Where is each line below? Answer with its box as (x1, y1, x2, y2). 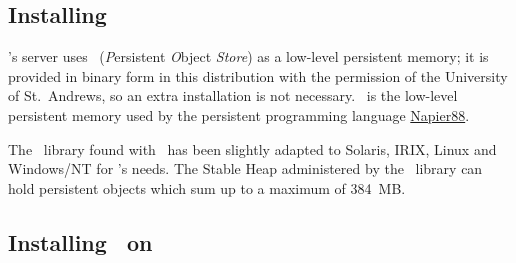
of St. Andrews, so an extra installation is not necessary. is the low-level (8, 85, 458, 106)
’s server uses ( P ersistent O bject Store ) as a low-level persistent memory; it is (8, 46, 489, 67)
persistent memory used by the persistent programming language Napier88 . (8, 104, 470, 125)
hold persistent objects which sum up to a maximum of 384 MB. (8, 177, 406, 198)
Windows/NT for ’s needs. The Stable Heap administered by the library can (8, 158, 483, 179)
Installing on (8, 226, 153, 257)
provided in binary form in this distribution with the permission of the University (8, 65, 508, 86)
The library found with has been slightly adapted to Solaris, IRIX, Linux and (8, 138, 497, 159)
